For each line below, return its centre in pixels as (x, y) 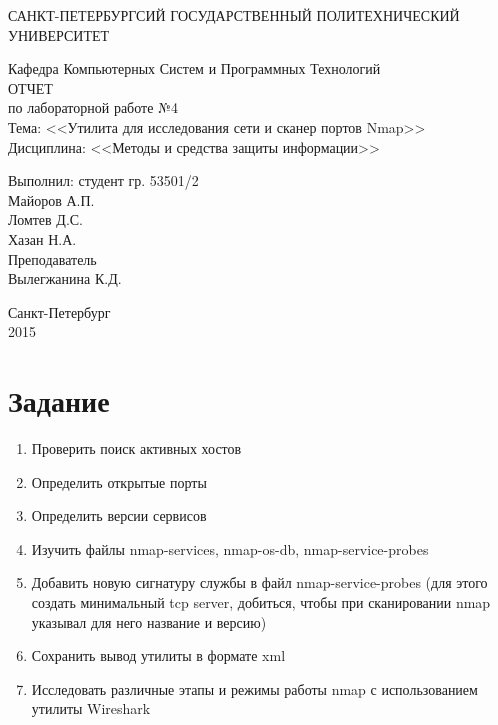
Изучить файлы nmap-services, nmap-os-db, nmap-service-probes (230, 548)
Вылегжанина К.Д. (65, 278)
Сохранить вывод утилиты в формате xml (158, 655)
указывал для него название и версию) (149, 621)
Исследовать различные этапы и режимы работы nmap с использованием (254, 688)
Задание (59, 400)
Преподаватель (52, 258)
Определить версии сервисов (119, 515)
